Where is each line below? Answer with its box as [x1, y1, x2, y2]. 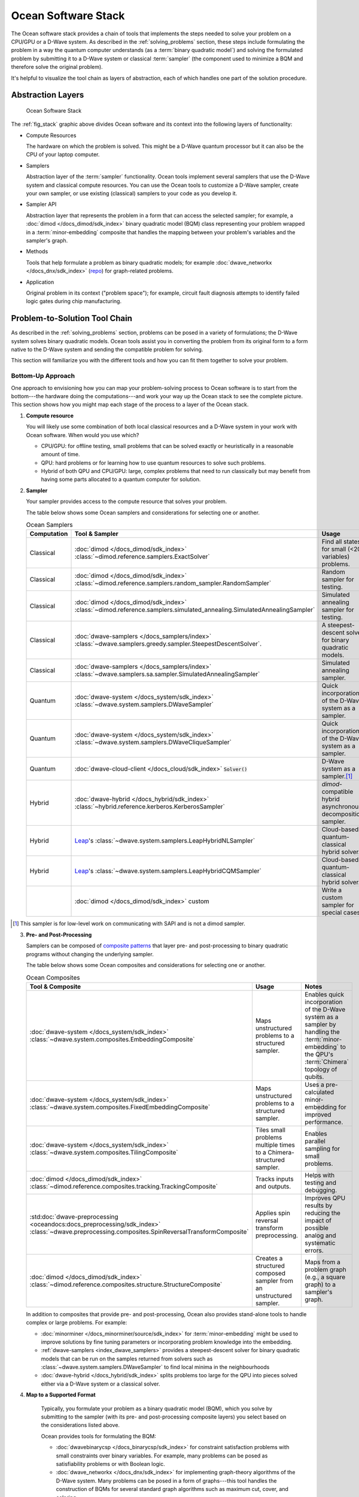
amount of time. [41, 451, 80, 458]
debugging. [305, 1186, 337, 1194]
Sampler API [26, 201, 57, 208]
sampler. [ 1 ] [321, 772, 353, 781]
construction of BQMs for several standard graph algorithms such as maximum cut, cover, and [56, 1486, 288, 1493]
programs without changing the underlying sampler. [26, 950, 154, 957]
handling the [305, 1028, 340, 1036]
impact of [305, 1216, 332, 1225]
